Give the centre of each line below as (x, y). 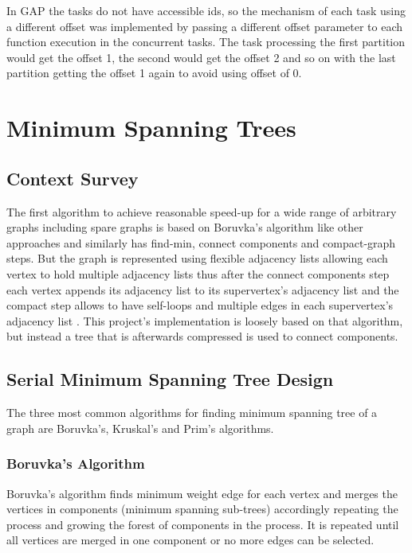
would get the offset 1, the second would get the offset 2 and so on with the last (201, 57)
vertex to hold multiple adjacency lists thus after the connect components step (198, 273)
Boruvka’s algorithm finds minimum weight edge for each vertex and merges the (202, 493)
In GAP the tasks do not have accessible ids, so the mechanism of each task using (206, 10)
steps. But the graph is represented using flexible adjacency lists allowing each (197, 258)
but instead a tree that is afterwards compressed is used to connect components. (202, 336)
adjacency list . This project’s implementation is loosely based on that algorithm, (205, 320)
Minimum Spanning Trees (151, 128)
